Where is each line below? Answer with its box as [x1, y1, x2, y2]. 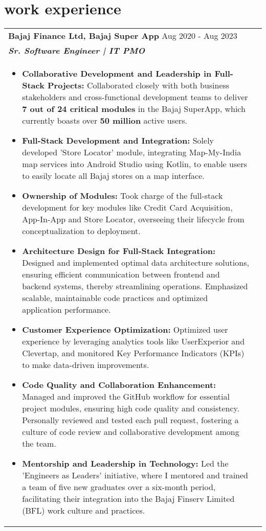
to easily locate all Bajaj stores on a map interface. [22, 170, 205, 182]
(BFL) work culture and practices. [22, 504, 145, 517]
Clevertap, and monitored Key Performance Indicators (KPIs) [22, 347, 245, 359]
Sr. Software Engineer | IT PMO [8, 44, 145, 57]
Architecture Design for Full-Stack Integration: [22, 245, 216, 257]
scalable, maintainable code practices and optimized [22, 292, 208, 304]
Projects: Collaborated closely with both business [48, 79, 230, 91]
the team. [22, 437, 56, 450]
